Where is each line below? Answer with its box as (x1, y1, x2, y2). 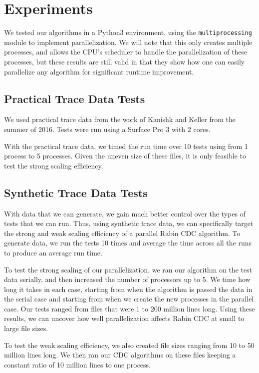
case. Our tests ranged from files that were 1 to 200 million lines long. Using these (4, 303, 255, 313)
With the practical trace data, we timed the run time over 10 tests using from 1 (4, 140, 248, 151)
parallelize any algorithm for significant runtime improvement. (4, 66, 194, 76)
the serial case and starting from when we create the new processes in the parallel (4, 293, 254, 304)
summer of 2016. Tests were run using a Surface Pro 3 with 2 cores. (4, 123, 211, 134)
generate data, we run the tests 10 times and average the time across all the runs (4, 237, 252, 248)
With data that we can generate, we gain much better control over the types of (4, 208, 246, 218)
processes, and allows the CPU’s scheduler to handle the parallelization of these (4, 46, 248, 57)
